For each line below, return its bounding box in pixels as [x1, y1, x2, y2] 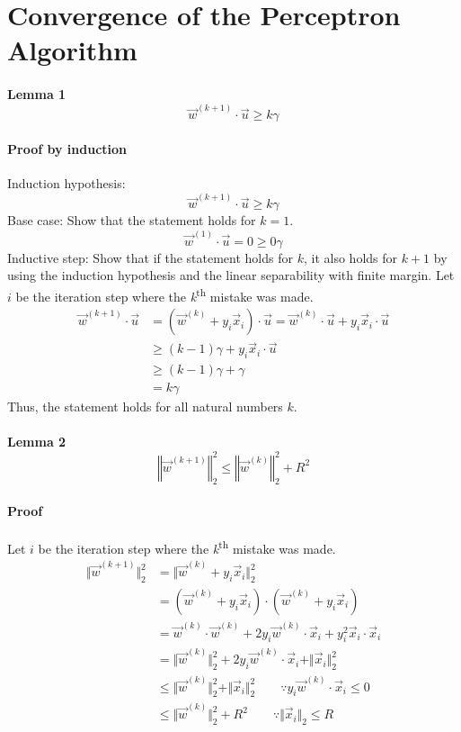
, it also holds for [303, 248, 398, 267]
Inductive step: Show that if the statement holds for [7, 248, 293, 267]
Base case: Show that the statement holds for [7, 211, 256, 230]
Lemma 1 [7, 85, 66, 104]
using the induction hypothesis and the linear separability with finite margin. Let [7, 266, 455, 285]
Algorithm [7, 32, 137, 68]
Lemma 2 [7, 432, 66, 451]
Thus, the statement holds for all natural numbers [7, 397, 283, 416]
